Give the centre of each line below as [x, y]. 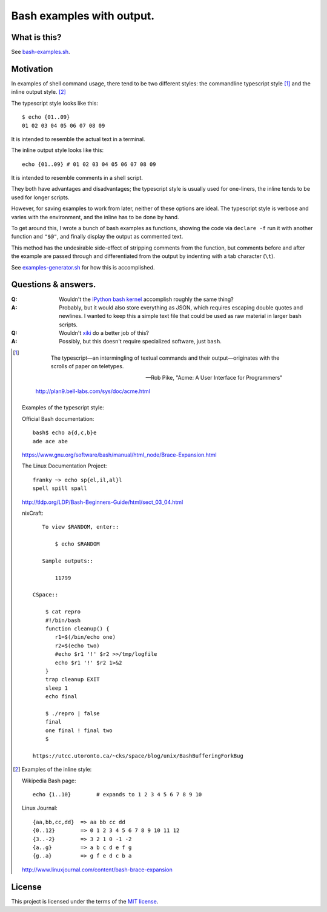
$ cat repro [63, 612]
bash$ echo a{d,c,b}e [64, 433]
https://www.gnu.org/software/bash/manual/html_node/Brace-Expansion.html [120, 455]
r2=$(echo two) [77, 646]
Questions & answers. [54, 285]
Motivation [32, 69]
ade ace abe [50, 441]
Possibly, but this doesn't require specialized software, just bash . [140, 342]
